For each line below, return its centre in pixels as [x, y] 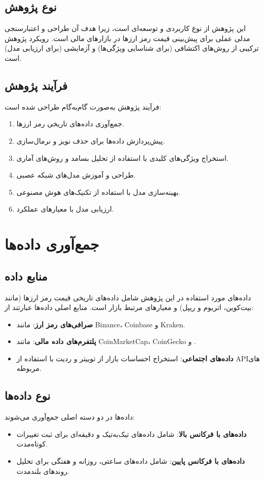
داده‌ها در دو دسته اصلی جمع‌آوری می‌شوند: [70, 417]
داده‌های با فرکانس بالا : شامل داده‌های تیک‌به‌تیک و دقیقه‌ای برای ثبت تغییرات [131, 434]
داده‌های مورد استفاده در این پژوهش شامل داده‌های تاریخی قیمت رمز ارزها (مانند [128, 297]
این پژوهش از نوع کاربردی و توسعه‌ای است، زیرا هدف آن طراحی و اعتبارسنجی [125, 28]
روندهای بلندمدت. [43, 471]
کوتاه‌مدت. [32, 444]
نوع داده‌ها [28, 396]
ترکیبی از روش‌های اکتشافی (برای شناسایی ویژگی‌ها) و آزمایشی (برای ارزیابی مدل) [132, 48]
